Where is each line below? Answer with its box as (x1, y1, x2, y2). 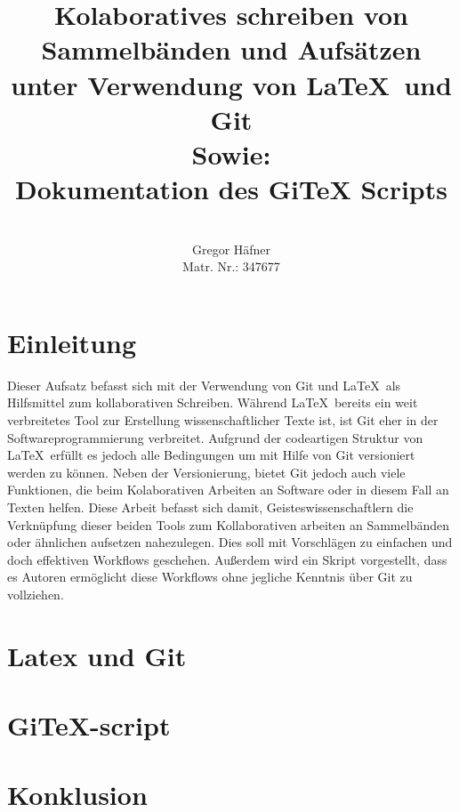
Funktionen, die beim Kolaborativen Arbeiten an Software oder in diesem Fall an (7, 480, 449, 499)
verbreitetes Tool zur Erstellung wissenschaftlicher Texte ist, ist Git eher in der (7, 410, 439, 429)
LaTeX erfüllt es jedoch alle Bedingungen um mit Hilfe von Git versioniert (7, 446, 415, 464)
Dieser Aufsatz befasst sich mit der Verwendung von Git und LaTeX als (7, 375, 401, 394)
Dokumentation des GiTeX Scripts (15, 171, 447, 207)
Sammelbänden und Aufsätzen (41, 31, 422, 68)
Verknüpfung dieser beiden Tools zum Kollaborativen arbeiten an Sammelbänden (7, 515, 449, 534)
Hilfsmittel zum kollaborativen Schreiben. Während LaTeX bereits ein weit (7, 393, 418, 412)
